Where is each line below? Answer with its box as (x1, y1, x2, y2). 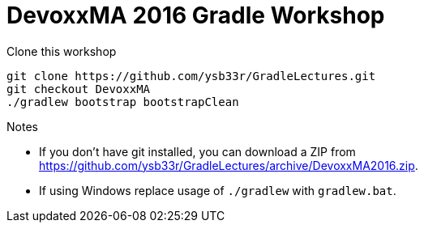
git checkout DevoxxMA (6, 82, 151, 95)
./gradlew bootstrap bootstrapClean (6, 95, 239, 108)
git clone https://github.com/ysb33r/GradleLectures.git (6, 69, 376, 83)
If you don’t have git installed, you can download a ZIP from (39, 144, 356, 159)
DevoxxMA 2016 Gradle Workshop (6, 2, 385, 29)
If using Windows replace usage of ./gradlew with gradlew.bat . (39, 183, 396, 197)
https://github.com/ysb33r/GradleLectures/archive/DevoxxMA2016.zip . (39, 158, 418, 172)
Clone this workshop (6, 44, 117, 58)
